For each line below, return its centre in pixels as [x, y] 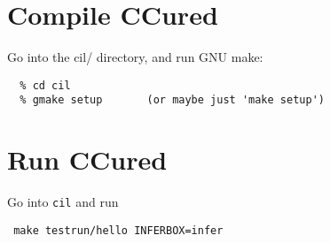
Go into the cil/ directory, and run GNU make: [135, 57]
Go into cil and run [63, 202]
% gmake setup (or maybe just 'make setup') [172, 100]
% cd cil [45, 85]
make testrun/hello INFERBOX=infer [118, 230]
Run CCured [87, 159]
